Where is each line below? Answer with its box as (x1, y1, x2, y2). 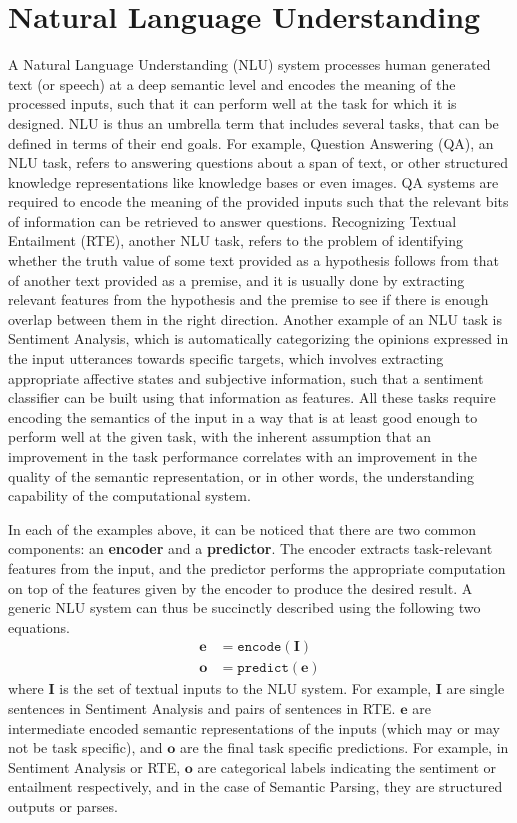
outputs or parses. (8, 795, 118, 816)
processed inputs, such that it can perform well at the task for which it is (8, 93, 457, 114)
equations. (8, 616, 70, 637)
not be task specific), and (8, 737, 163, 758)
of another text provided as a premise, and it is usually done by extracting (8, 269, 465, 290)
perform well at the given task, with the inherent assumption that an (8, 426, 432, 447)
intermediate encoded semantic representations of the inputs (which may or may (8, 717, 500, 738)
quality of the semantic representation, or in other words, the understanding (8, 465, 475, 486)
